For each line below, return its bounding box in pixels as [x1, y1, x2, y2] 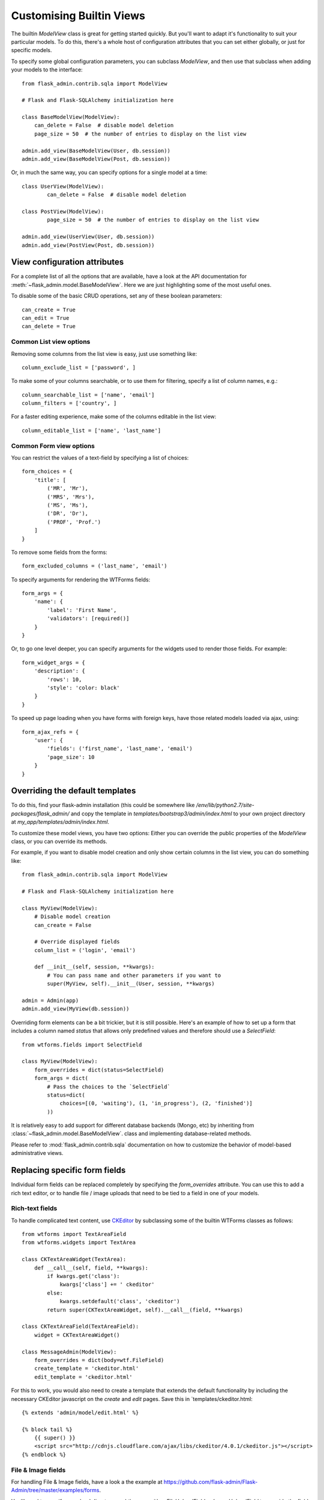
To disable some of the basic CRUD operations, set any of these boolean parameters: [11, 292, 222, 299]
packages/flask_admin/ [11, 810, 70, 817]
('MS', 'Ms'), [47, 502, 89, 508]
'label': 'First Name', [47, 607, 117, 613]
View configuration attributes [11, 257, 124, 267]
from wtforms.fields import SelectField [22, 1041, 142, 1048]
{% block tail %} [22, 1426, 73, 1433]
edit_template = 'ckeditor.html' [34, 1373, 133, 1380]
